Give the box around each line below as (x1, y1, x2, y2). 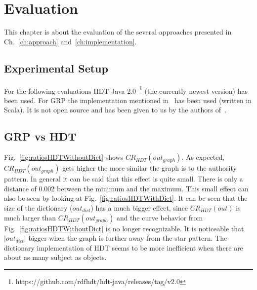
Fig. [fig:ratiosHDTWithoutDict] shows (4, 152, 124, 162)
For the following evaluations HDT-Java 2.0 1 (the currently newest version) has (4, 84, 248, 96)
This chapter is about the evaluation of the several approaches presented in (4, 27, 232, 37)
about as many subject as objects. (4, 252, 107, 262)
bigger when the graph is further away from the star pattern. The (28, 233, 227, 243)
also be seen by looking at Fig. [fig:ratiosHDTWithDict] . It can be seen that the (4, 193, 248, 203)
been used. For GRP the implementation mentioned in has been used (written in (4, 95, 252, 105)
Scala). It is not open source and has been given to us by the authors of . (4, 105, 227, 115)
